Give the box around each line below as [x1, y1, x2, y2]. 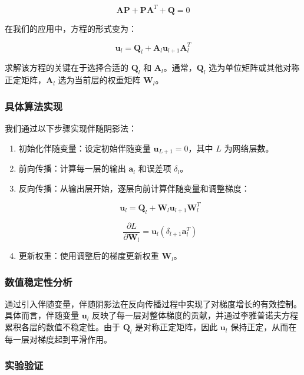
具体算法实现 [5, 98, 63, 113]
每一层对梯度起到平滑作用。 [5, 333, 112, 345]
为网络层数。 [224, 142, 274, 154]
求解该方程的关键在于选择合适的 [5, 61, 128, 74]
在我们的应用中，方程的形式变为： [5, 22, 137, 34]
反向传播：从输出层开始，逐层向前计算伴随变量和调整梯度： [18, 182, 250, 194]
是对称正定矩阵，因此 [135, 321, 218, 333]
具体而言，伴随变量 [5, 309, 79, 321]
